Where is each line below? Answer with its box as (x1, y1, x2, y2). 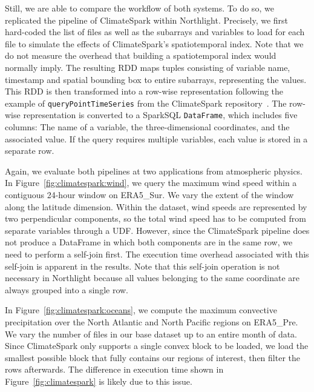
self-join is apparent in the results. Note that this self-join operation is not (5, 259, 280, 272)
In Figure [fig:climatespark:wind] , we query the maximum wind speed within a (5, 176, 297, 189)
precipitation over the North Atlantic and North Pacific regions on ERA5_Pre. (5, 315, 298, 328)
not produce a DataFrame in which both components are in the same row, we (5, 236, 293, 248)
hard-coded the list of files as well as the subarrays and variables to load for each (5, 25, 305, 38)
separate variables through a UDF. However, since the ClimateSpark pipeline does (5, 224, 310, 236)
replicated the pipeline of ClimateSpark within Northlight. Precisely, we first (5, 13, 289, 26)
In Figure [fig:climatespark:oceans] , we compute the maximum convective (5, 304, 277, 316)
